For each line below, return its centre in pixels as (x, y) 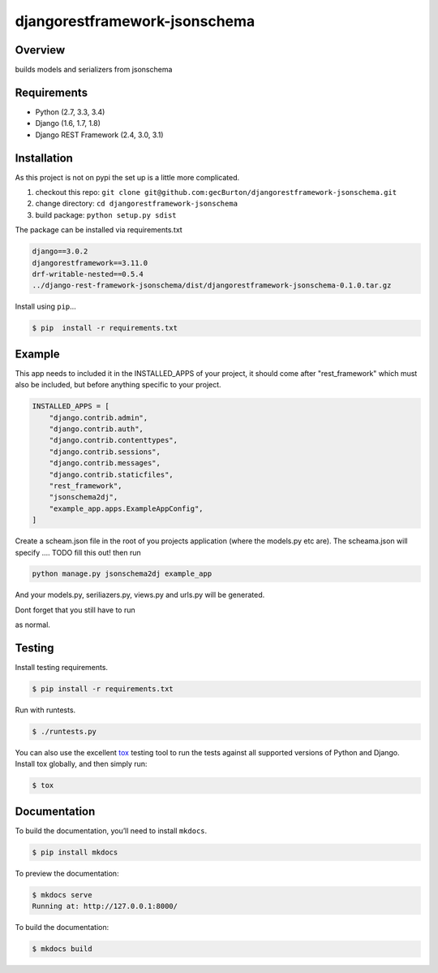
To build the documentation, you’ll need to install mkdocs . (111, 830)
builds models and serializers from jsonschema (94, 70)
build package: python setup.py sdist (106, 214)
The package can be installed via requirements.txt (99, 230)
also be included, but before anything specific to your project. (118, 385)
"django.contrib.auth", (96, 429)
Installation (44, 158)
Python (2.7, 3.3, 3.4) (70, 112)
